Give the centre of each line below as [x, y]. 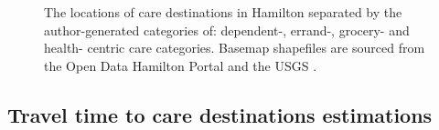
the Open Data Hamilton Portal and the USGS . [181, 65]
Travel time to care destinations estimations [220, 114]
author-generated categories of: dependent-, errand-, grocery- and [227, 30]
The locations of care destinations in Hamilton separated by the [223, 12]
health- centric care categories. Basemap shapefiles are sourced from [235, 48]
